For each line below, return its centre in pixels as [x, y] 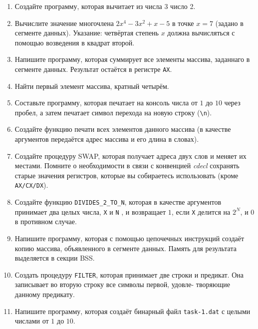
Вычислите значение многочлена [64, 23]
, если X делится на [201, 211]
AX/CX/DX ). [31, 185]
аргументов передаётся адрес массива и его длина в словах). [107, 139]
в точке [183, 23]
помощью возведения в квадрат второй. [75, 42]
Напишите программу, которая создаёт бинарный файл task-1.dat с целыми [132, 311]
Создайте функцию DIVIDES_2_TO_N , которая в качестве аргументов [118, 202]
